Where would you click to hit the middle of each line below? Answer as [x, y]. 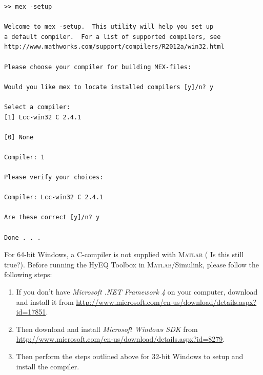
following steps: [28, 274]
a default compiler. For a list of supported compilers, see [113, 37]
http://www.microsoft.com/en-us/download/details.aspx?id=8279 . [120, 339]
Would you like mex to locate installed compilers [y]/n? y [109, 87]
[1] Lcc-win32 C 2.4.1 [43, 117]
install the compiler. [48, 366]
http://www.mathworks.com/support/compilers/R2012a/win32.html [114, 47]
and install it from [45, 301]
